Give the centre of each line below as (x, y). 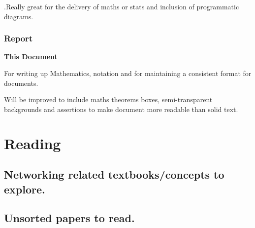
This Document (31, 57)
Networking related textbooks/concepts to (114, 174)
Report (18, 38)
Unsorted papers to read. (69, 218)
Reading (32, 143)
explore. (25, 189)
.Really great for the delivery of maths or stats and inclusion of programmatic (122, 6)
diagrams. (19, 16)
